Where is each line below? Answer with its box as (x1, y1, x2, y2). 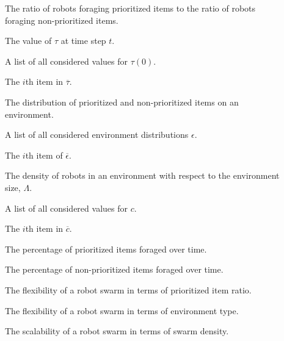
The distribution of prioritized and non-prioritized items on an (5, 95, 239, 108)
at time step (60, 34, 106, 47)
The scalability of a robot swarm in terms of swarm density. (5, 325, 229, 337)
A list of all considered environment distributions (5, 128, 189, 141)
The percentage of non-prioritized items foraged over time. (5, 263, 224, 276)
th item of (25, 148, 63, 161)
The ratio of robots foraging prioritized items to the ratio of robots (5, 2, 256, 14)
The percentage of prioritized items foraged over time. (5, 242, 207, 255)
